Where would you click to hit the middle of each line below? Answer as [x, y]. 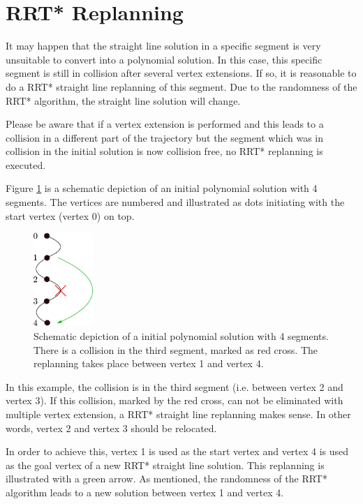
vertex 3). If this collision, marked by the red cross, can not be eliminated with [175, 400]
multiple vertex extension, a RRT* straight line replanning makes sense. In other [178, 414]
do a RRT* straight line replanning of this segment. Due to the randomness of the [181, 86]
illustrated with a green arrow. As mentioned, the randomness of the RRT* [166, 479]
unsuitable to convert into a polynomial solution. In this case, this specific [164, 59]
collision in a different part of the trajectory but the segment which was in [164, 137]
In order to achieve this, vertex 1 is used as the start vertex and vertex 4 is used [177, 451]
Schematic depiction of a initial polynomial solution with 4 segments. [181, 335]
